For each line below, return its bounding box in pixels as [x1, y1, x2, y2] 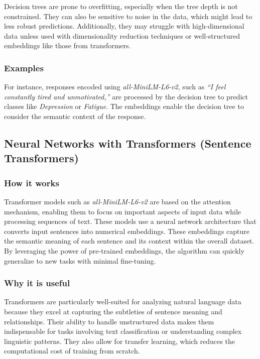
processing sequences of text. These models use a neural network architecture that [4, 216, 256, 226]
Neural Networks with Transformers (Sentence [4, 135, 251, 151]
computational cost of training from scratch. [4, 345, 140, 356]
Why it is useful [4, 277, 70, 289]
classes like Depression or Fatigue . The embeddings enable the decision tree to [4, 101, 244, 111]
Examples [4, 61, 44, 74]
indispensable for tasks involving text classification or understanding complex [4, 326, 242, 336]
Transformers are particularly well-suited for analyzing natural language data [4, 296, 241, 307]
